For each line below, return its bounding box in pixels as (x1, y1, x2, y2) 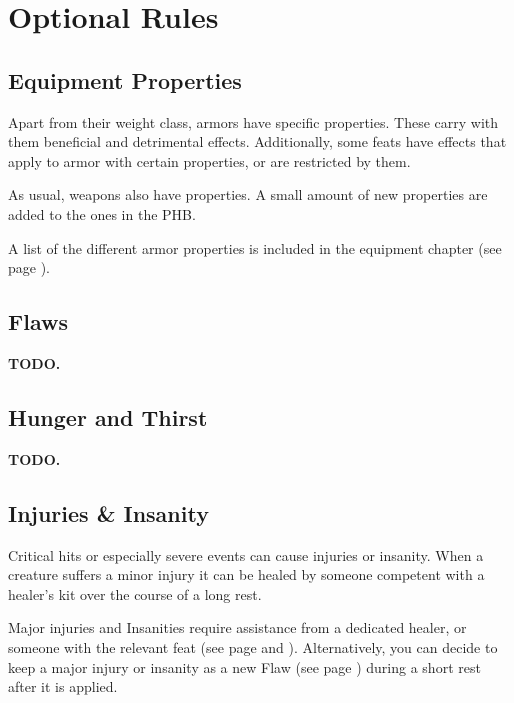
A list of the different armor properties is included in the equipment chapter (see (8, 237, 502, 258)
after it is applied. (8, 676, 118, 697)
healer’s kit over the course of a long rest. (8, 583, 262, 604)
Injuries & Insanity (8, 497, 209, 528)
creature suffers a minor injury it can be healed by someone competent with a (8, 564, 485, 585)
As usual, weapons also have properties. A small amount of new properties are (8, 184, 488, 205)
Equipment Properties (8, 64, 242, 95)
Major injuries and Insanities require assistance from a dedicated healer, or (8, 617, 467, 638)
